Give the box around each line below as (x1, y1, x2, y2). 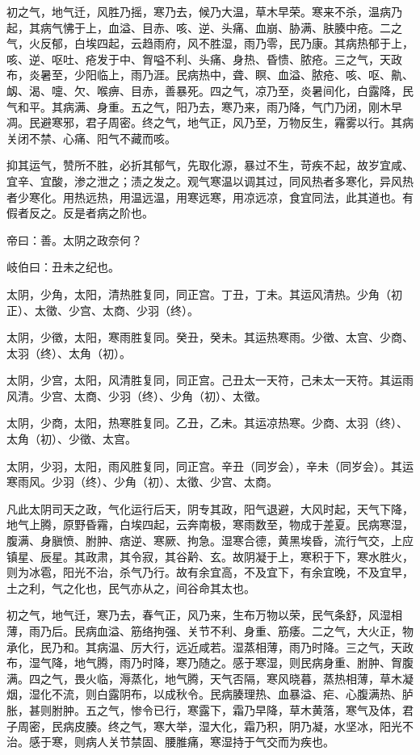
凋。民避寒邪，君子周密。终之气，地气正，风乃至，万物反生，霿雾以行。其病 (6, 114, 414, 131)
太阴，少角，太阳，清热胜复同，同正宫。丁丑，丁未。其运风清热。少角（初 (6, 285, 402, 302)
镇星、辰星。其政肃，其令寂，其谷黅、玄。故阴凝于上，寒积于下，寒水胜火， (6, 547, 414, 564)
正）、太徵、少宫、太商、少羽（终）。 (6, 301, 199, 318)
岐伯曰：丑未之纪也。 (6, 258, 120, 275)
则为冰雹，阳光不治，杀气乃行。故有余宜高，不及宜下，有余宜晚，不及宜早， (6, 564, 414, 581)
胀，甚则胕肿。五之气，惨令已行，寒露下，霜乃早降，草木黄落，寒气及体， (6, 701, 402, 718)
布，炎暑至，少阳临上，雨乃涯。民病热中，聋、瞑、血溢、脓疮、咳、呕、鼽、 (6, 66, 414, 83)
